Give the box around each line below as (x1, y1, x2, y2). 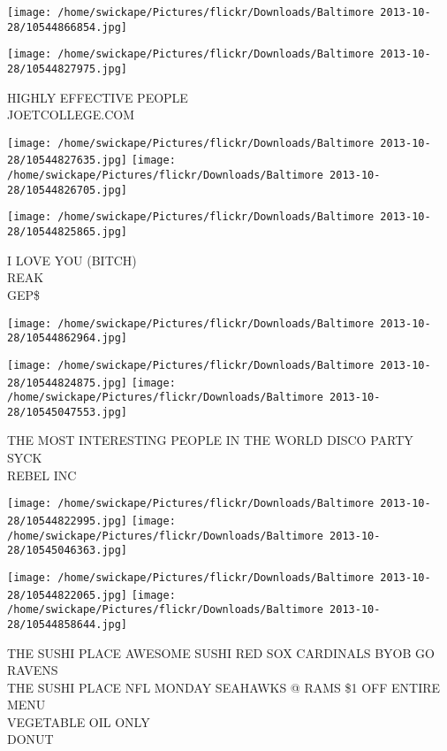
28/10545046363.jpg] (7, 544, 128, 557)
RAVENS (7, 661, 58, 679)
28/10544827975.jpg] (7, 62, 128, 75)
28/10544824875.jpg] (7, 376, 128, 389)
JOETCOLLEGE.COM (7, 105, 135, 124)
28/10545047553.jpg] (7, 405, 128, 418)
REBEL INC (7, 465, 77, 484)
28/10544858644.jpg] (7, 617, 128, 631)
